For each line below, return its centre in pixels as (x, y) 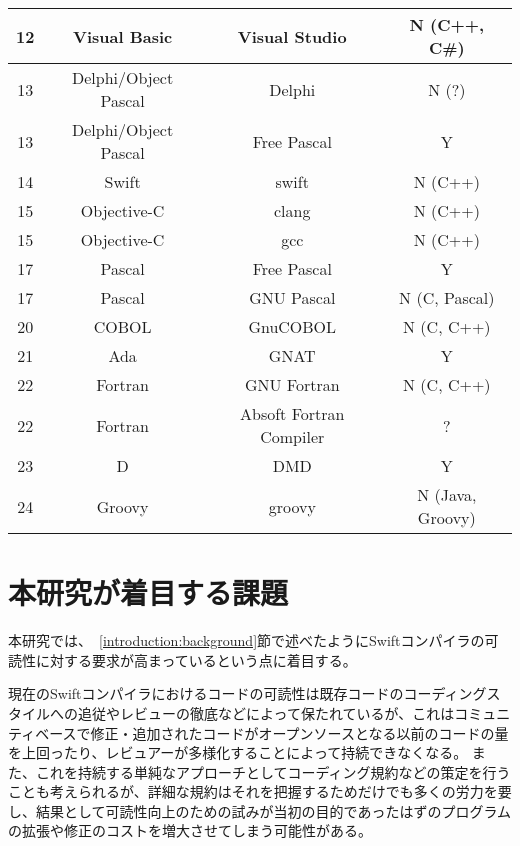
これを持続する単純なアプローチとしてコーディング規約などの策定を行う (273, 771)
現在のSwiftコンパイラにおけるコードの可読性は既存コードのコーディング (247, 693)
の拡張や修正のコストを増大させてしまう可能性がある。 (190, 830)
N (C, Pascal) (447, 297)
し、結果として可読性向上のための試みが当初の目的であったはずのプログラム (260, 810)
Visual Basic (123, 36)
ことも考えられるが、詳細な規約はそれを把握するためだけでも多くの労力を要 (260, 791)
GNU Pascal (292, 297)
